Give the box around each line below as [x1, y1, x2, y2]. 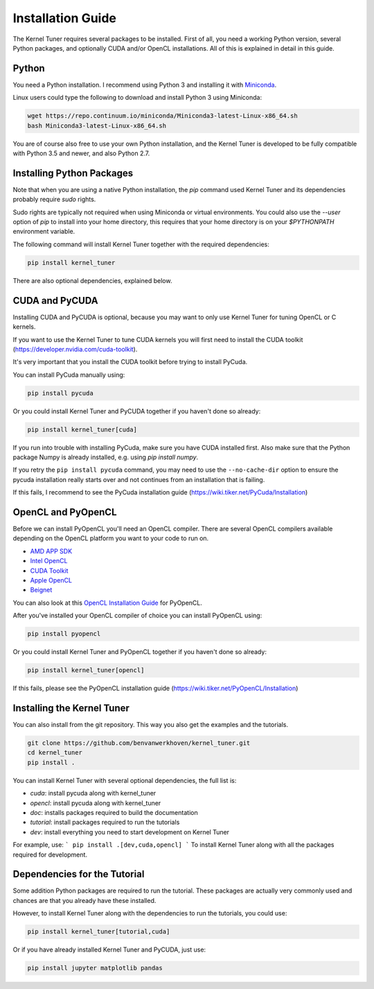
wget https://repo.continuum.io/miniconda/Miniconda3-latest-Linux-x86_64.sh [27, 112, 298, 120]
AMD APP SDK [30, 547, 73, 555]
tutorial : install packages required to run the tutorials [30, 818, 180, 827]
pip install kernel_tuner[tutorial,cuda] [27, 928, 170, 936]
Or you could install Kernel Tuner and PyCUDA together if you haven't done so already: [12, 406, 261, 415]
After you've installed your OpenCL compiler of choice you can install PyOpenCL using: [12, 611, 262, 620]
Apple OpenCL [30, 576, 73, 585]
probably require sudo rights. [12, 195, 96, 204]
